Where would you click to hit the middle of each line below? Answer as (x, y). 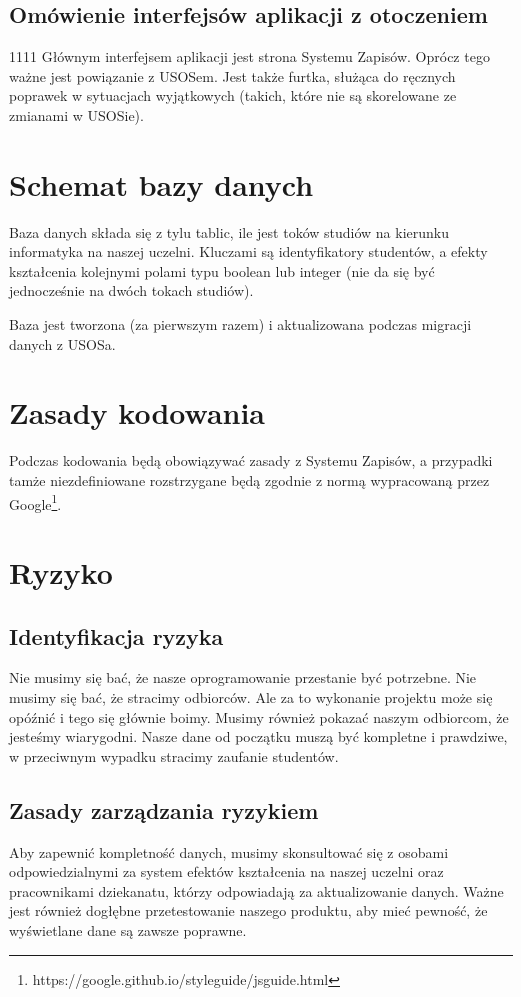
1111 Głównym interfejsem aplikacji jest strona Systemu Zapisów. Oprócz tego (249, 56)
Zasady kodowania (137, 412)
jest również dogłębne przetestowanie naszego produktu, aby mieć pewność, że (248, 910)
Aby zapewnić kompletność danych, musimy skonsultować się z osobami (229, 851)
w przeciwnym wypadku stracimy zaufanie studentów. (174, 755)
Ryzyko (61, 572)
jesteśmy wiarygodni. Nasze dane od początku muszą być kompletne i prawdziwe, (258, 736)
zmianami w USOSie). (76, 114)
